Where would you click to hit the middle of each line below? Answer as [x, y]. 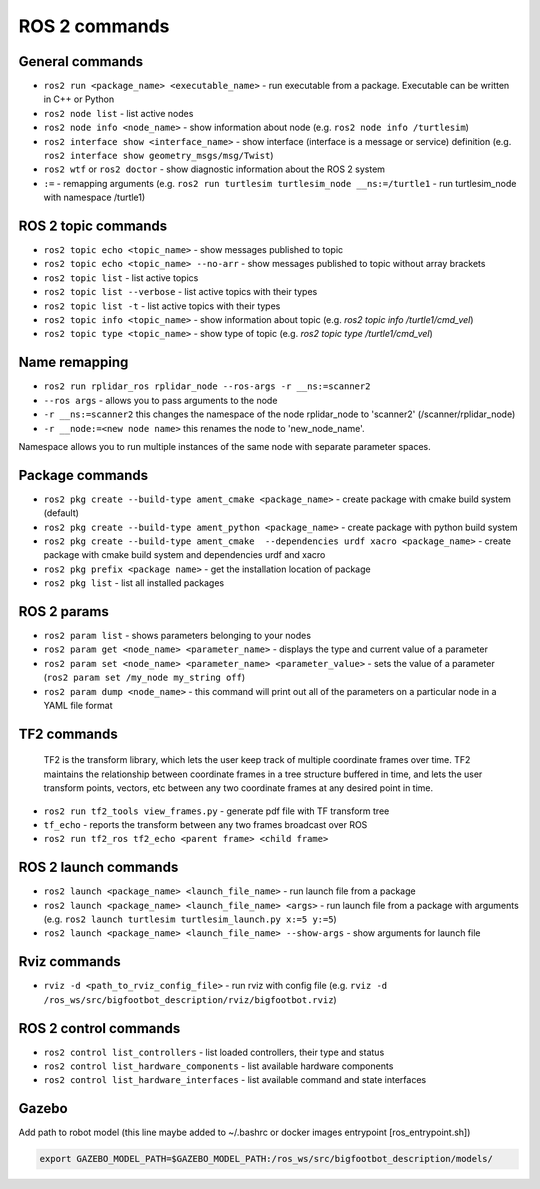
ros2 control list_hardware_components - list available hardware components [218, 1066]
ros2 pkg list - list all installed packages [134, 583]
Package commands [83, 475]
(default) [61, 513]
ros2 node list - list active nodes [118, 113]
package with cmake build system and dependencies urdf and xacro [184, 555]
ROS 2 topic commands [93, 226]
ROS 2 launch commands [98, 867]
